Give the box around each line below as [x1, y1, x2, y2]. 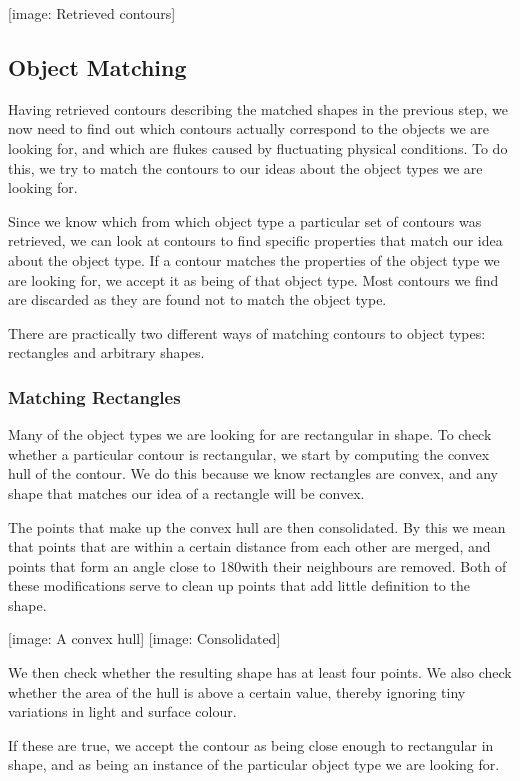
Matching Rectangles [8, 384, 181, 409]
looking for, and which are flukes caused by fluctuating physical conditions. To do [8, 137, 508, 158]
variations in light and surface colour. [8, 701, 237, 722]
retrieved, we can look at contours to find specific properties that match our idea [8, 230, 503, 251]
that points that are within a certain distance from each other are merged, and [8, 536, 491, 557]
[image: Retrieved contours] [8, 3, 176, 23]
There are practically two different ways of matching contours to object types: [8, 322, 486, 343]
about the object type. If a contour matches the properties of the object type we [8, 249, 500, 270]
